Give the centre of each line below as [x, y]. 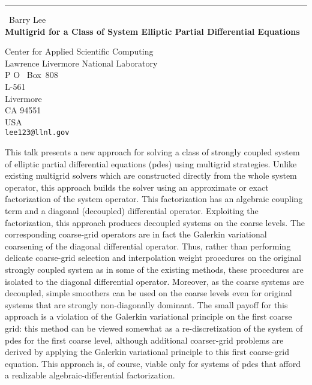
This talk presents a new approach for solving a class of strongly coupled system [152, 152]
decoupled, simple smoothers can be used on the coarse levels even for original [148, 293]
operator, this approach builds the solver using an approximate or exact [137, 187]
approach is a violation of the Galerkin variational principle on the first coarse [148, 316]
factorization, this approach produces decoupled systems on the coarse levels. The [155, 222]
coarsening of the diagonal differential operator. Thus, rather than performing [148, 246]
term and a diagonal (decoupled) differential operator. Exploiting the [132, 210]
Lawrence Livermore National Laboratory [81, 63]
